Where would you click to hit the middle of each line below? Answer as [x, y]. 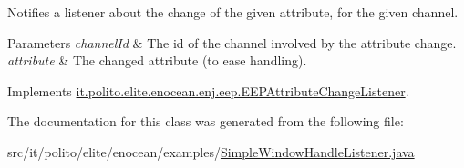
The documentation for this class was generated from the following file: [206, 121]
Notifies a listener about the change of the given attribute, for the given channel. [233, 12]
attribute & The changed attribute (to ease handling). [157, 60]
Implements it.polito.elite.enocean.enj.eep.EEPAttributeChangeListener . [208, 90]
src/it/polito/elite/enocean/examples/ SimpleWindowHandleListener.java [211, 151]
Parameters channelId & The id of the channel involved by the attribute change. [232, 42]
